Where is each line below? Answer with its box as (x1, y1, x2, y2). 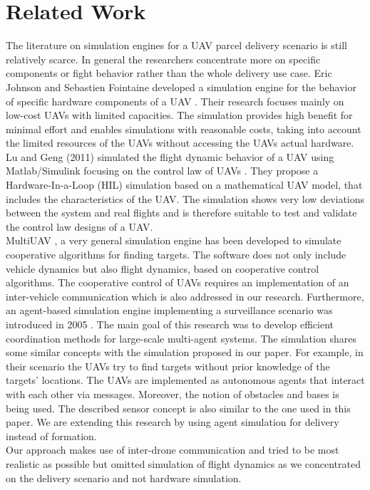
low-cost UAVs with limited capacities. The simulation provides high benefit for (6, 108, 353, 123)
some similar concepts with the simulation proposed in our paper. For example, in (6, 345, 364, 360)
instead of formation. (6, 428, 97, 443)
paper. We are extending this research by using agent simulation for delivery (6, 415, 339, 429)
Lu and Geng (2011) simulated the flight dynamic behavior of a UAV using (6, 149, 334, 164)
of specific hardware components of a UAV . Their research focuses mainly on (6, 93, 344, 108)
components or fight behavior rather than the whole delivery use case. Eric (6, 66, 332, 80)
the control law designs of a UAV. (6, 219, 153, 234)
